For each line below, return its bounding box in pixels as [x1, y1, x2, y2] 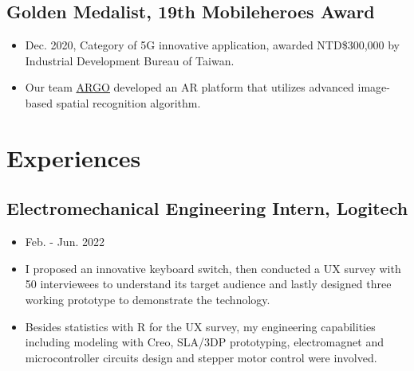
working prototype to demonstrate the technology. [25, 291, 270, 307]
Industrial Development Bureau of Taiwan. [25, 52, 235, 68]
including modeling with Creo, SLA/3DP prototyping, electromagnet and [25, 334, 384, 350]
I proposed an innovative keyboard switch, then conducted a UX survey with [25, 260, 401, 276]
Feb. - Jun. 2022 [25, 233, 104, 250]
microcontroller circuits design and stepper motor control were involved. [25, 349, 377, 365]
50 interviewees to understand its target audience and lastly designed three [25, 275, 392, 292]
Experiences [6, 141, 141, 174]
